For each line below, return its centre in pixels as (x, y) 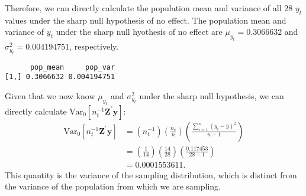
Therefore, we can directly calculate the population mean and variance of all (143, 8)
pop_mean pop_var (73, 67)
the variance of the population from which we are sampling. (113, 186)
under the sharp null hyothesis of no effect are (139, 32)
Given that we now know (50, 95)
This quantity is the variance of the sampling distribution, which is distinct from (151, 174)
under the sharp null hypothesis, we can (212, 95)
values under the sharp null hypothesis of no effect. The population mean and (146, 20)
